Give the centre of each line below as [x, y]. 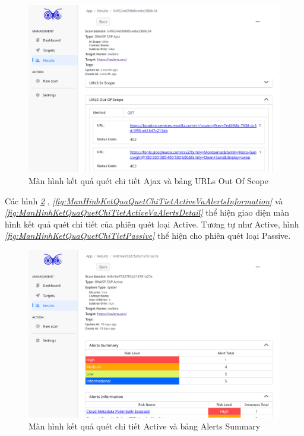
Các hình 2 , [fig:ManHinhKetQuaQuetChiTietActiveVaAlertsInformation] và [144, 200]
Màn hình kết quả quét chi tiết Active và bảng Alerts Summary [145, 426]
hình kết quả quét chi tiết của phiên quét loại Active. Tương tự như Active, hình [152, 224]
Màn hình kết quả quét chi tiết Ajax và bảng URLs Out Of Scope [148, 180]
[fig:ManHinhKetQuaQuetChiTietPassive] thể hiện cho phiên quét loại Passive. [148, 236]
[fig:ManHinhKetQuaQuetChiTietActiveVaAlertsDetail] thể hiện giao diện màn [147, 212]
